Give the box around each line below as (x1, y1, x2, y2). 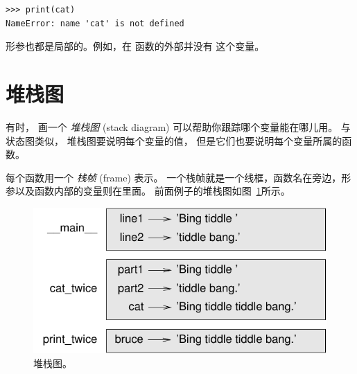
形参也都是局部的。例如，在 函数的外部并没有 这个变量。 (6, 39, 265, 53)
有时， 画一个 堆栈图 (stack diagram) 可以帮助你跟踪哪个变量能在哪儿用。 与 (6, 119, 351, 134)
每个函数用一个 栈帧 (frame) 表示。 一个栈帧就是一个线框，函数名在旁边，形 (6, 170, 351, 184)
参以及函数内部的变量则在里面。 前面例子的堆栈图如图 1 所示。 (6, 184, 290, 198)
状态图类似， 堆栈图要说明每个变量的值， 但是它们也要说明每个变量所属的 (6, 133, 342, 148)
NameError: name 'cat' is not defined (6, 18, 184, 28)
